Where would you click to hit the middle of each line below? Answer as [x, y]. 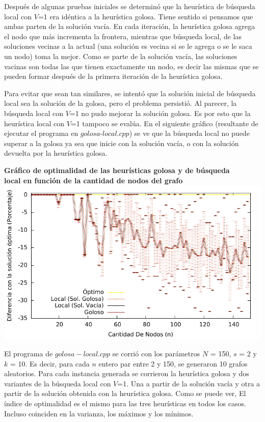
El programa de [29, 354]
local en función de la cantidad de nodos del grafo [94, 180]
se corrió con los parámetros [156, 354]
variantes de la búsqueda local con [58, 383]
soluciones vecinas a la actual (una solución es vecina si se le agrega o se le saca [128, 46]
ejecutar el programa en [41, 133]
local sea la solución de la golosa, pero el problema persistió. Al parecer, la [121, 103]
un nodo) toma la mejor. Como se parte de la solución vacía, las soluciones [121, 56]
